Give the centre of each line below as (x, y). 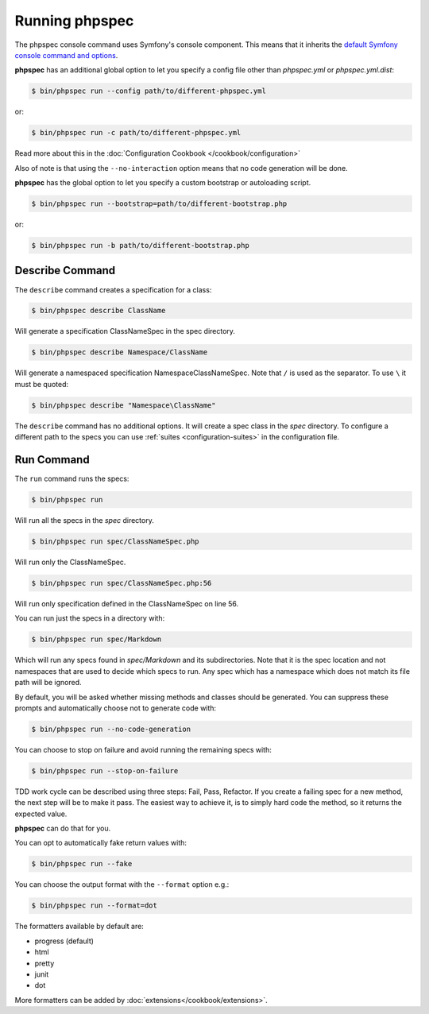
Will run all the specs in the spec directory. (84, 521)
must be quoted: (42, 384)
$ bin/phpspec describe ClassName (99, 311)
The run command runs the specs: (72, 479)
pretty (44, 963)
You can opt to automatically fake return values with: (100, 843)
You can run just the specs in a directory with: (90, 618)
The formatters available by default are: (79, 927)
